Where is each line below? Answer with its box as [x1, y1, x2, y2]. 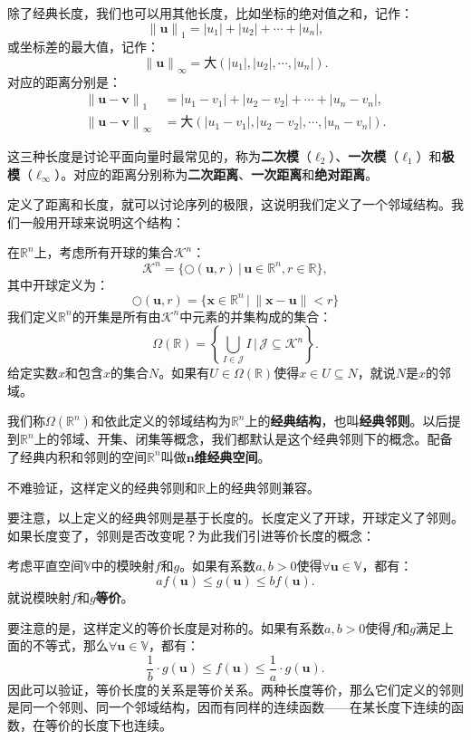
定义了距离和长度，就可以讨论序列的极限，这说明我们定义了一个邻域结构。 [7, 195, 451, 214]
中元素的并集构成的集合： [179, 306, 332, 325]
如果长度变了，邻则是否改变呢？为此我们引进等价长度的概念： [7, 525, 375, 544]
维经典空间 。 [194, 447, 271, 466]
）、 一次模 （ [329, 147, 399, 166]
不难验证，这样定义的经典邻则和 [7, 477, 197, 496]
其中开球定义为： [7, 274, 109, 293]
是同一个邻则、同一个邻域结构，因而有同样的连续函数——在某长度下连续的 [7, 697, 451, 716]
